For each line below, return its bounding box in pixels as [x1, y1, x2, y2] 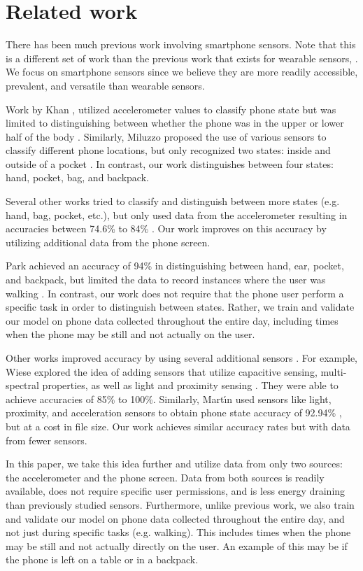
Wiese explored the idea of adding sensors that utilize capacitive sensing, [6, 364, 318, 379]
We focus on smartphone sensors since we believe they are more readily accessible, [6, 64, 358, 79]
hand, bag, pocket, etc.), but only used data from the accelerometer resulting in [6, 207, 348, 222]
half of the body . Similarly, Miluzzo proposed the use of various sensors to [6, 129, 327, 143]
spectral [6, 378, 39, 393]
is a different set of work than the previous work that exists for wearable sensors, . [6, 50, 358, 65]
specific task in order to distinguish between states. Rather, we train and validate [6, 299, 355, 314]
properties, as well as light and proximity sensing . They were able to [42, 378, 339, 393]
